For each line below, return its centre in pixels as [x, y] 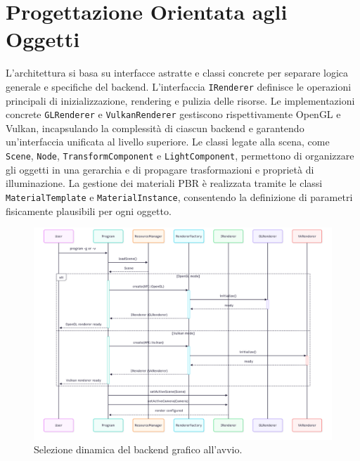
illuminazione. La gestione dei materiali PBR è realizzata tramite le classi [164, 183]
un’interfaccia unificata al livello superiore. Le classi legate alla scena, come [168, 142]
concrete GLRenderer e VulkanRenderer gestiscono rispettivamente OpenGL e [173, 114]
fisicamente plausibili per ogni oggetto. [89, 210]
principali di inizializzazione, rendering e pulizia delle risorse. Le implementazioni [180, 100]
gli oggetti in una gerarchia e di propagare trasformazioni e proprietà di [160, 169]
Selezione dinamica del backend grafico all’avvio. [138, 449]
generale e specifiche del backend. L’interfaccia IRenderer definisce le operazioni [179, 86]
